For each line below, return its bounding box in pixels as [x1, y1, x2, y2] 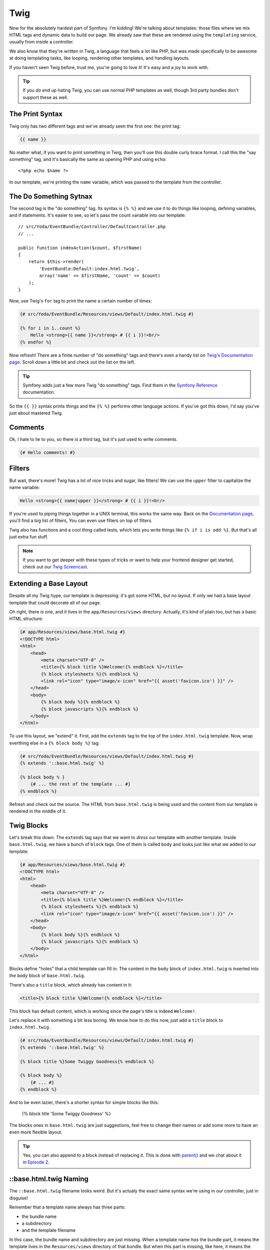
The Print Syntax [9, 110, 62, 118]
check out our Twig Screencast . [22, 564, 88, 570]
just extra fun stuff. [9, 534, 48, 540]
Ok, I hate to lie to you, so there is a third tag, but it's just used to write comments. [9, 436, 178, 442]
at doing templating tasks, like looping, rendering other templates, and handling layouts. [9, 55, 190, 61]
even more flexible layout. [9, 1129, 62, 1135]
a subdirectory [21, 1220, 52, 1226]
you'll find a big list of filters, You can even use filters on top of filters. [9, 517, 152, 523]
